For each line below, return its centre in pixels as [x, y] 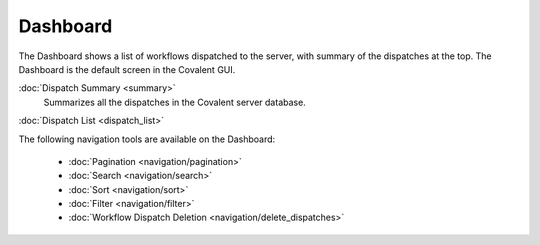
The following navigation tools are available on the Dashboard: [147, 139]
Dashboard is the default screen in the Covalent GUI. [127, 69]
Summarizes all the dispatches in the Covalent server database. [175, 102]
